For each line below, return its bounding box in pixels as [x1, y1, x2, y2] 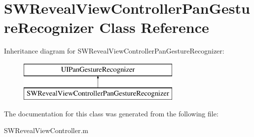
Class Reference [99, 17, 209, 37]
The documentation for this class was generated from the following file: [4, 109, 218, 119]
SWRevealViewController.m [4, 125, 88, 135]
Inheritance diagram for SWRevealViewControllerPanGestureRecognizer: [4, 46, 224, 56]
